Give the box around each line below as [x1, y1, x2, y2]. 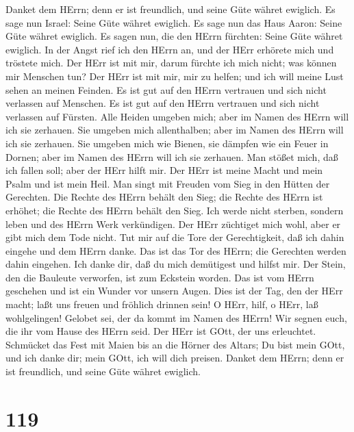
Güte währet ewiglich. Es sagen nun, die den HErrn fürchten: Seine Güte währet [5, 29, 343, 43]
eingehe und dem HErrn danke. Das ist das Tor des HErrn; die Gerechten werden [5, 243, 346, 257]
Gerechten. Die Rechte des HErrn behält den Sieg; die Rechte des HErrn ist [5, 190, 323, 204]
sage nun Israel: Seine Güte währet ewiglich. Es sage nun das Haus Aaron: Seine [5, 15, 342, 29]
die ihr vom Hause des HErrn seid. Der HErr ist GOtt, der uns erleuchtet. [5, 324, 316, 338]
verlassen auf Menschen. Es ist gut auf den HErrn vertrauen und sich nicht [5, 96, 320, 110]
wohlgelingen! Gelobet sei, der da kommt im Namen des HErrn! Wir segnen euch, [5, 310, 347, 325]
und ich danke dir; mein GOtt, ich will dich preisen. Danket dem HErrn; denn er [5, 351, 344, 365]
